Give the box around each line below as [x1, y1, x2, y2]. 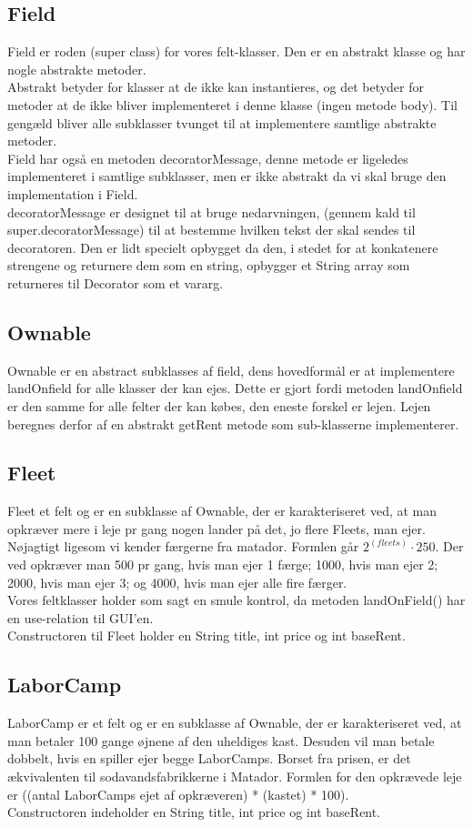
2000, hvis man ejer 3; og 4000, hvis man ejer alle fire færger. [7, 572, 347, 591]
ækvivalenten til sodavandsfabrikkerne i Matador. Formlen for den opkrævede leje [7, 767, 462, 786]
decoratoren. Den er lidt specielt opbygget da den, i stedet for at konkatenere [7, 237, 438, 257]
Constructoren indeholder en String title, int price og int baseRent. [7, 802, 381, 822]
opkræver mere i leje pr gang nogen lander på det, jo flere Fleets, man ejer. [7, 519, 426, 538]
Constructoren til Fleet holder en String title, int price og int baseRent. [7, 626, 406, 645]
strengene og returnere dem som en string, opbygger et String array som [7, 256, 410, 275]
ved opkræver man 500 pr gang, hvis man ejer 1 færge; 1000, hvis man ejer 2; [7, 555, 438, 574]
